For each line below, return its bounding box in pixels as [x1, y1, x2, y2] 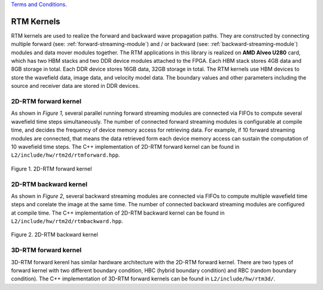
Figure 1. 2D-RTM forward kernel [11, 165, 92, 172]
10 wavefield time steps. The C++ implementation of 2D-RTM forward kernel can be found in [11, 143, 240, 150]
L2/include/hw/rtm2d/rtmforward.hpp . [11, 151, 120, 158]
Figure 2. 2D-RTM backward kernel [11, 231, 98, 239]
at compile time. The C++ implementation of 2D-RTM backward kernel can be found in [11, 209, 225, 216]
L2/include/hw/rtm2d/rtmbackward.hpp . [11, 218, 124, 225]
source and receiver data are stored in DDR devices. [11, 83, 140, 90]
